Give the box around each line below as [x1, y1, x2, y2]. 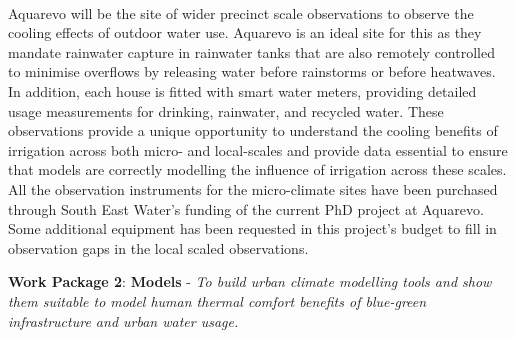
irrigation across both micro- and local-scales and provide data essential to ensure [8, 139, 508, 160]
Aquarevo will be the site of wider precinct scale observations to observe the [8, 2, 474, 23]
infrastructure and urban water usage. [8, 310, 239, 331]
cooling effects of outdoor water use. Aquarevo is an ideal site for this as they [8, 22, 482, 43]
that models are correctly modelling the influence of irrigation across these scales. [8, 159, 507, 180]
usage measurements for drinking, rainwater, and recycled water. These [8, 100, 444, 121]
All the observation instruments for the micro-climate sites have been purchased [8, 178, 498, 199]
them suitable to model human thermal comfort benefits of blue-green [8, 290, 427, 311]
